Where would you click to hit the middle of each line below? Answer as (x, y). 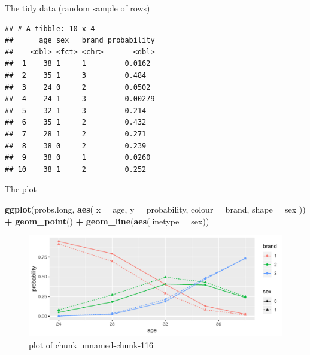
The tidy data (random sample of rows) (77, 8)
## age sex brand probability (80, 40)
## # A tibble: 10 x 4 (50, 28)
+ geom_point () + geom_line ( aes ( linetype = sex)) (107, 221)
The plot (21, 189)
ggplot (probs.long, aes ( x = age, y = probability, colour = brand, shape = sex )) (155, 209)
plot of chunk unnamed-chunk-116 (91, 345)
